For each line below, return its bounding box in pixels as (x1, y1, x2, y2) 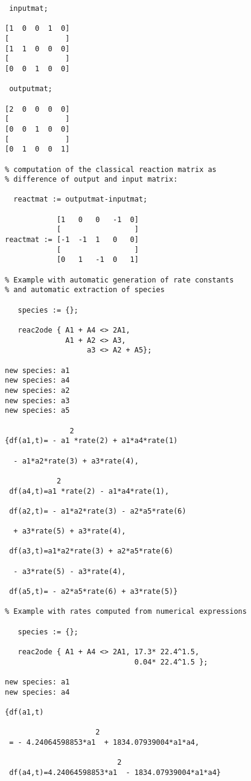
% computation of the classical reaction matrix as (5, 165, 217, 174)
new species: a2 (5, 386, 70, 395)
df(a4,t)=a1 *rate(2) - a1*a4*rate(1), (9, 486, 170, 496)
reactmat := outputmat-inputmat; (13, 195, 148, 204)
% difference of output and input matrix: (5, 175, 178, 184)
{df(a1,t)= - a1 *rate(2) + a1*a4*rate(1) (5, 436, 178, 445)
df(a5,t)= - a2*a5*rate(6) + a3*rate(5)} (9, 587, 178, 596)
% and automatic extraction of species (5, 285, 165, 295)
